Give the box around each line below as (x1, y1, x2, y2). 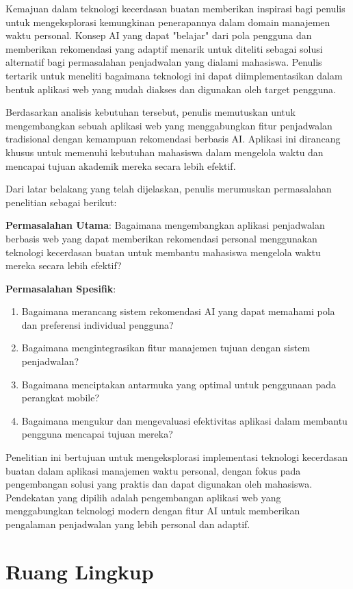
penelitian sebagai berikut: (5, 195, 117, 209)
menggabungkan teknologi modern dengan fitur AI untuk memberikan (5, 503, 300, 518)
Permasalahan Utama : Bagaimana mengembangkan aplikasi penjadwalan (5, 218, 325, 232)
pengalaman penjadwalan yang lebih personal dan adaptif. (5, 517, 250, 531)
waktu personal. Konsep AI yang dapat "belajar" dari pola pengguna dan (5, 28, 312, 42)
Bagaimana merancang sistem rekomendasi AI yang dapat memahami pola (21, 304, 335, 318)
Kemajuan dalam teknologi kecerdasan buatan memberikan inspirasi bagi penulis (5, 1, 345, 15)
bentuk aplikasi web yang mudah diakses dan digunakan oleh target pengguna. (5, 82, 336, 96)
